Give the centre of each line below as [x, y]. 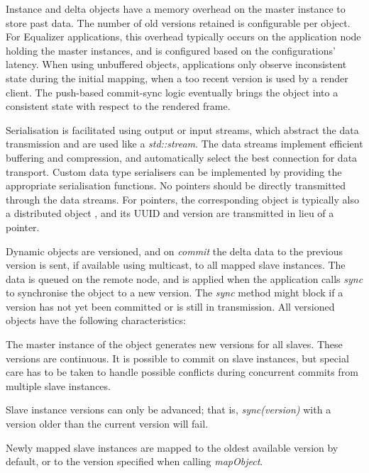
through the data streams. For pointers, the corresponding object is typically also [182, 199]
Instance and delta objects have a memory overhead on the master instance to [176, 9]
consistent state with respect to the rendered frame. [118, 106]
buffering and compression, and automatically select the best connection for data [182, 157]
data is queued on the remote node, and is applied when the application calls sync [184, 278]
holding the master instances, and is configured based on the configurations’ [171, 50]
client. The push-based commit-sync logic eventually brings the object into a [172, 92]
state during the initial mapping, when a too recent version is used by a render [177, 78]
